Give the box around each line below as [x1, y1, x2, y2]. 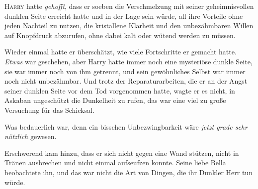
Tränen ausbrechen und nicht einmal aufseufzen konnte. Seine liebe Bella [4, 157, 226, 168]
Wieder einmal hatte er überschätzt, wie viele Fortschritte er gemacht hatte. [4, 47, 237, 57]
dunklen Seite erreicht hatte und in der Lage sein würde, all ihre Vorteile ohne [4, 10, 243, 21]
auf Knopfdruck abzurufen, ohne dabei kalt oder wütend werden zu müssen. [4, 30, 236, 40]
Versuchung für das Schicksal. [4, 104, 94, 115]
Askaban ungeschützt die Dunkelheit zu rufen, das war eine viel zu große [4, 95, 226, 105]
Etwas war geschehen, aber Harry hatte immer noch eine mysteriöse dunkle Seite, [4, 56, 253, 66]
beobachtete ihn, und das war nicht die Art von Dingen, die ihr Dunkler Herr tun [4, 167, 253, 177]
